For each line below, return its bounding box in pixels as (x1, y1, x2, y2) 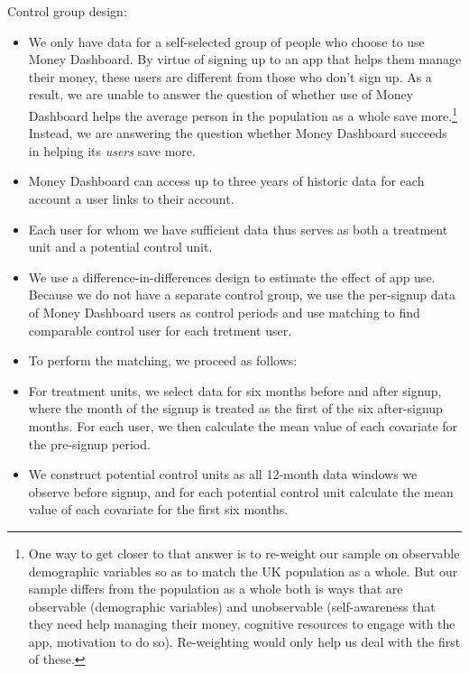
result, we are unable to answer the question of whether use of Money (28, 85, 414, 104)
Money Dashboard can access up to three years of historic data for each (28, 171, 425, 190)
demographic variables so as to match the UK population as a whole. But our (28, 561, 458, 580)
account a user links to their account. (28, 189, 234, 207)
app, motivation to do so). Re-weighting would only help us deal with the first (28, 632, 461, 650)
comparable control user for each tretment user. (28, 320, 292, 339)
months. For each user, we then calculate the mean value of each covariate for (28, 416, 458, 435)
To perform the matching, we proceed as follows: (28, 351, 298, 370)
